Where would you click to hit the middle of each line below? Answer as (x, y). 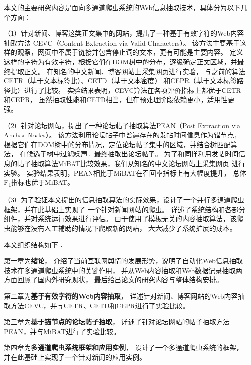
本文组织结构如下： (34, 244)
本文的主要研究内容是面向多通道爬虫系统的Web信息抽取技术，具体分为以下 (122, 7)
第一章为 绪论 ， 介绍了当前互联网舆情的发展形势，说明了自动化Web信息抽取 (123, 261)
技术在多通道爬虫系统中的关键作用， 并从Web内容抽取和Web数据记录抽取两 (123, 270)
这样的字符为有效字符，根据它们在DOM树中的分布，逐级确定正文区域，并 (121, 61)
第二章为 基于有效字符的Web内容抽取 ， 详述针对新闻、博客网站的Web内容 (121, 296)
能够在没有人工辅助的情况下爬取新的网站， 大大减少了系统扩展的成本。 (123, 228)
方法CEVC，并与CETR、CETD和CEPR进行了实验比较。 (100, 305)
